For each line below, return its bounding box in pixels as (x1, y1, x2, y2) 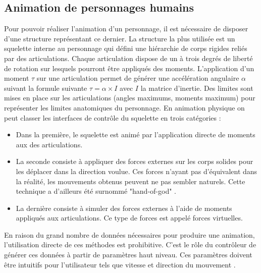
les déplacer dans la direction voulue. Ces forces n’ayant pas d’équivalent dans (16, 166, 257, 176)
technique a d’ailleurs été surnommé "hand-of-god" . (16, 186, 176, 196)
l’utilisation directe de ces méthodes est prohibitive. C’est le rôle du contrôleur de (4, 239, 256, 250)
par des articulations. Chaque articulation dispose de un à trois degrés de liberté (4, 52, 253, 63)
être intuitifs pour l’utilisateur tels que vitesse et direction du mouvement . (4, 259, 236, 269)
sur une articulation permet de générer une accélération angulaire (36, 73, 239, 83)
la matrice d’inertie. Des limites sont (140, 82, 253, 93)
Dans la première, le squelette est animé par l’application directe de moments (16, 129, 255, 140)
